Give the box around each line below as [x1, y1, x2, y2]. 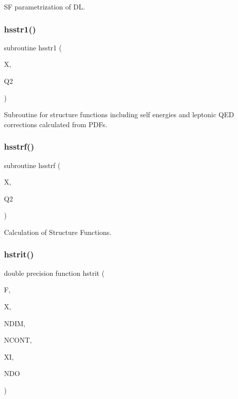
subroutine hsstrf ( [4, 160, 61, 170]
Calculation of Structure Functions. [4, 226, 112, 237]
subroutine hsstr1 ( [4, 42, 62, 52]
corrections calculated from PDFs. [4, 119, 107, 129]
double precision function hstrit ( [4, 267, 105, 278]
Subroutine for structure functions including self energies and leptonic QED [4, 109, 234, 120]
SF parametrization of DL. [4, 1, 85, 11]
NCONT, [4, 335, 32, 345]
